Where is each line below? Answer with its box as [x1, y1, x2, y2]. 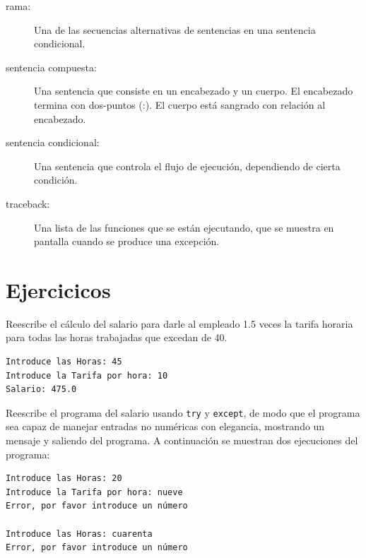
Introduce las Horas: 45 [6, 357, 122, 367]
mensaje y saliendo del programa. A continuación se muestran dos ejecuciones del [6, 433, 358, 448]
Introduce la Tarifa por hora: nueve [6, 487, 183, 497]
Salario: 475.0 [6, 384, 77, 395]
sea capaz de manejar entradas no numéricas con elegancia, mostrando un [6, 419, 325, 434]
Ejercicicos [6, 275, 111, 304]
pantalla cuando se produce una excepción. [34, 234, 220, 249]
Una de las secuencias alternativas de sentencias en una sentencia [34, 22, 316, 37]
